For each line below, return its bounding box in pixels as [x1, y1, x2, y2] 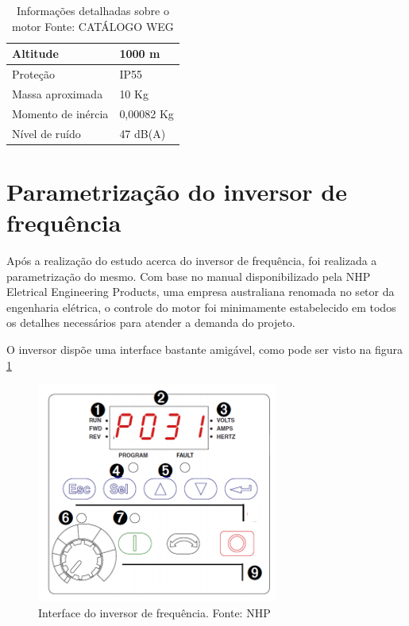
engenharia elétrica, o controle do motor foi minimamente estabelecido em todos [6, 298, 396, 315]
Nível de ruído [12, 125, 81, 141]
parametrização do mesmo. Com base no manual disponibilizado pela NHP [6, 267, 371, 284]
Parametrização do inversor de [6, 175, 347, 207]
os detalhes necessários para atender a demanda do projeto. [6, 314, 295, 331]
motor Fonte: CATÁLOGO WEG [11, 17, 174, 34]
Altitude [12, 45, 59, 62]
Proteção [12, 66, 55, 83]
